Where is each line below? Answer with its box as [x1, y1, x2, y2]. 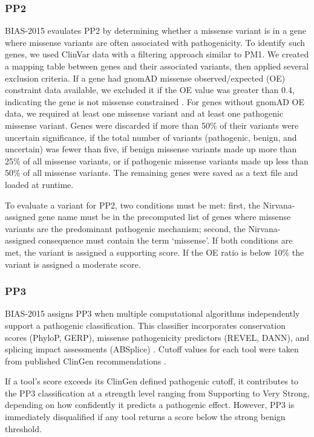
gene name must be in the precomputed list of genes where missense [38, 210, 291, 223]
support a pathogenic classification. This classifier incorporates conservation [5, 319, 286, 331]
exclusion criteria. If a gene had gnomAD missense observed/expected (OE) [5, 71, 286, 84]
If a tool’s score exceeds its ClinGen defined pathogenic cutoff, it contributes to [5, 375, 299, 387]
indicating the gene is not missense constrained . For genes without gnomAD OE [5, 95, 305, 108]
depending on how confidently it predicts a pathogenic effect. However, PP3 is [5, 398, 295, 411]
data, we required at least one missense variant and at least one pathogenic [5, 107, 284, 120]
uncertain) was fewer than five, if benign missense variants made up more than [5, 143, 297, 155]
